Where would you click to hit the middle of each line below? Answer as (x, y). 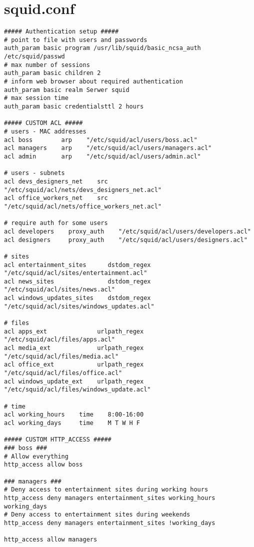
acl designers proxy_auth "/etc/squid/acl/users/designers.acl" (126, 240)
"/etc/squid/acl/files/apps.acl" (59, 340)
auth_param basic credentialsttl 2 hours (74, 107)
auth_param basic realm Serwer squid (67, 90)
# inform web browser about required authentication (93, 82)
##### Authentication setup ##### (61, 32)
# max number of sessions (47, 65)
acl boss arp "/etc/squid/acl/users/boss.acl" (101, 140)
